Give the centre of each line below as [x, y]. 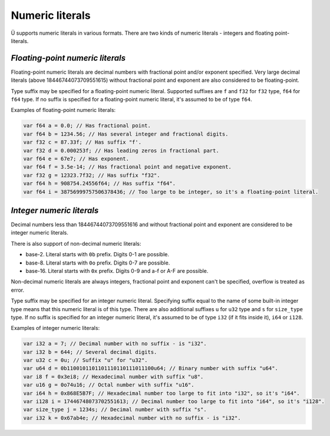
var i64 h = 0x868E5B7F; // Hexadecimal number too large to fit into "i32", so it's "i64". [161, 393]
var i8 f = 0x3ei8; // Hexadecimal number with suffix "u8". [113, 376]
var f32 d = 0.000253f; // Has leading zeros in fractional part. [121, 151]
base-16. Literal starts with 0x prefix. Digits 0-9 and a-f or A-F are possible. [117, 270]
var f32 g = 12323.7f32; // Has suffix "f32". [92, 175]
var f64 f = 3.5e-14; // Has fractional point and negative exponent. [128, 167]
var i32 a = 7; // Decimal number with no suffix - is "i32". [115, 344]
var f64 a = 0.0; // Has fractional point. [87, 126]
